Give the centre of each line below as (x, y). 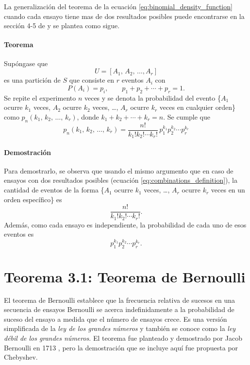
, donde (88, 116)
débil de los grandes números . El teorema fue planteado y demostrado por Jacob (123, 338)
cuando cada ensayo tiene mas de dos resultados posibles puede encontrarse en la (124, 16)
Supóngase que (26, 63)
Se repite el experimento (40, 97)
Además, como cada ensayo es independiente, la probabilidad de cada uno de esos (125, 224)
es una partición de (32, 80)
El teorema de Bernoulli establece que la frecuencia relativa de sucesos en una (120, 300)
